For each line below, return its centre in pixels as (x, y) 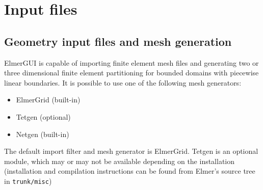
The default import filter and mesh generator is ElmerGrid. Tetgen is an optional (131, 151)
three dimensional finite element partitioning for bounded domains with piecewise (131, 73)
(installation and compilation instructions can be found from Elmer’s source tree (130, 171)
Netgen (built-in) (43, 134)
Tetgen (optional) (43, 116)
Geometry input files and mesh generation (118, 41)
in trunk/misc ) (28, 181)
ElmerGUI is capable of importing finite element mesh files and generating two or (131, 62)
